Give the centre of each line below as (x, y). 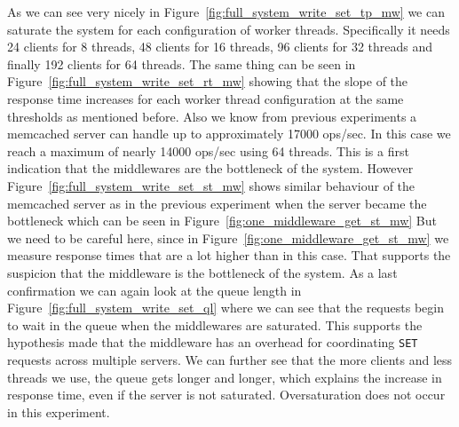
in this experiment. (59, 411)
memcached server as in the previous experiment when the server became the (217, 203)
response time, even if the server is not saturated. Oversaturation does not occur (226, 395)
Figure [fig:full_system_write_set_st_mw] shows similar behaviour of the (211, 185)
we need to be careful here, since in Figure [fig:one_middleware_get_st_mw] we (228, 237)
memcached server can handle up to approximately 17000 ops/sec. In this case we (229, 134)
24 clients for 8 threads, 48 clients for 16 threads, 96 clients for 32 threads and (220, 47)
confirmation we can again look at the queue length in (154, 290)
